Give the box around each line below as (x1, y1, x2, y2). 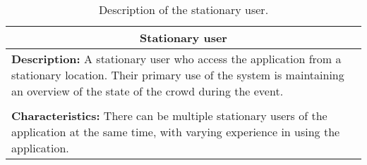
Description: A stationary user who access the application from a (11, 51, 342, 67)
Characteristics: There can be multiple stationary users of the (11, 107, 327, 124)
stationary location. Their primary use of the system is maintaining (11, 67, 344, 83)
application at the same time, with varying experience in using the (11, 124, 340, 140)
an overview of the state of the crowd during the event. (11, 83, 284, 99)
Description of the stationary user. (98, 1, 269, 18)
